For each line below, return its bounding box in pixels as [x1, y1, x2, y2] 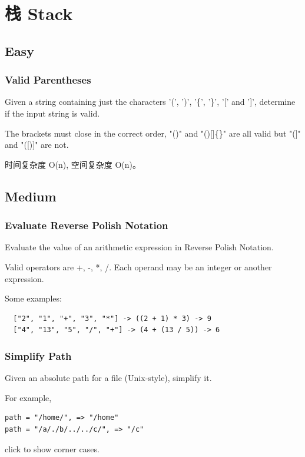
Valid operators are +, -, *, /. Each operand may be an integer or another [5, 260, 272, 273]
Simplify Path [5, 348, 72, 363]
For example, [5, 391, 52, 403]
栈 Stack [5, 1, 73, 25]
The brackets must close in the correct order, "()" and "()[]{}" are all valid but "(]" [5, 127, 301, 139]
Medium [5, 187, 57, 205]
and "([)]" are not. [5, 138, 69, 151]
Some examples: [5, 292, 62, 304]
